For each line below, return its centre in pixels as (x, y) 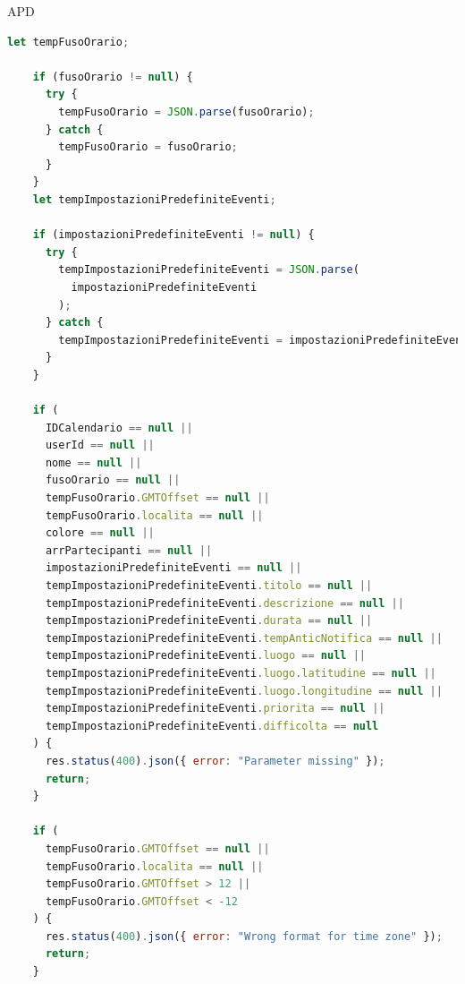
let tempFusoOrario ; (68, 42)
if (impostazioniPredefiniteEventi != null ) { (173, 235)
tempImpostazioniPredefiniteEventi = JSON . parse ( (209, 270)
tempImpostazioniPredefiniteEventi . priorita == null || (215, 709)
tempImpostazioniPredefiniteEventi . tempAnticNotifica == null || (244, 638)
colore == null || (100, 533)
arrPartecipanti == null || (129, 550)
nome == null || (93, 462)
